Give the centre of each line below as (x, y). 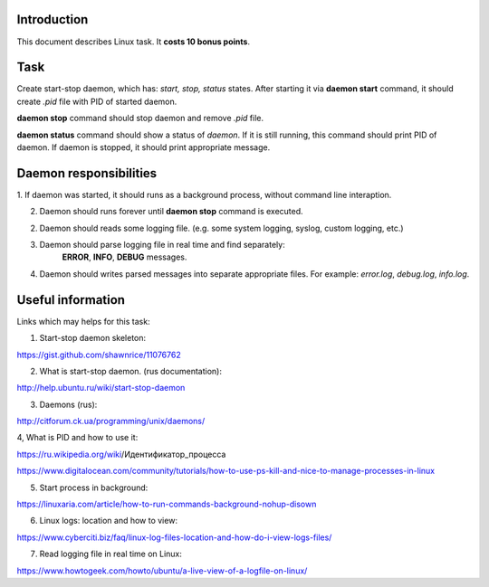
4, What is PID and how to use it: (77, 438)
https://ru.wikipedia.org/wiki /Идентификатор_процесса (121, 454)
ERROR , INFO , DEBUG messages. (125, 257)
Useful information (71, 300)
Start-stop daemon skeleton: (93, 338)
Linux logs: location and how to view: (109, 521)
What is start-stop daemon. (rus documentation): (130, 371)
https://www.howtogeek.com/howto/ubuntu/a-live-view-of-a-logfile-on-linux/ (162, 571)
